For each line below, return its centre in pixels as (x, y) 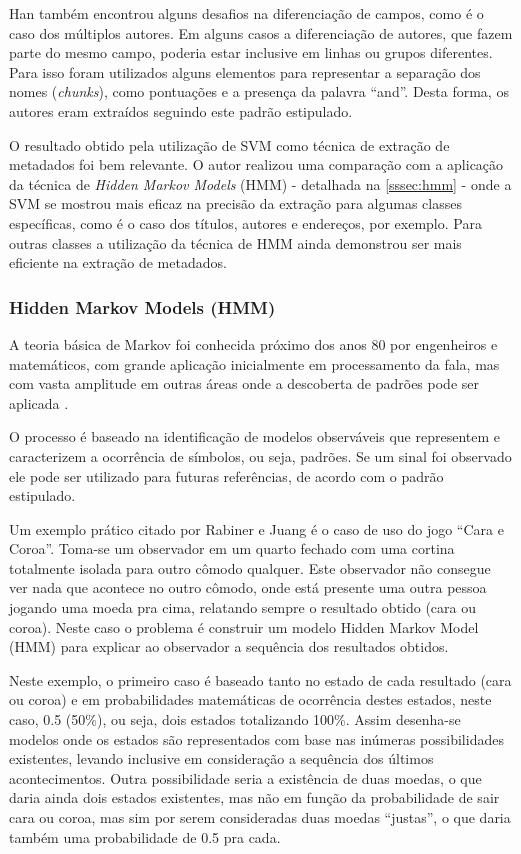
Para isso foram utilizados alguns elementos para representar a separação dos (245, 71)
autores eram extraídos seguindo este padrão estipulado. (181, 110)
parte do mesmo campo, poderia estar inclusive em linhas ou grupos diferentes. (251, 52)
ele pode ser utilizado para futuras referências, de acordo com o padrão (226, 475)
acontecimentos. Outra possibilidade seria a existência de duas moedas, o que (245, 777)
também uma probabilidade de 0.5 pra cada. (145, 836)
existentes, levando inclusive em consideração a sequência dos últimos (221, 758)
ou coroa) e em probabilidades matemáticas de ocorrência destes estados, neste (250, 699)
